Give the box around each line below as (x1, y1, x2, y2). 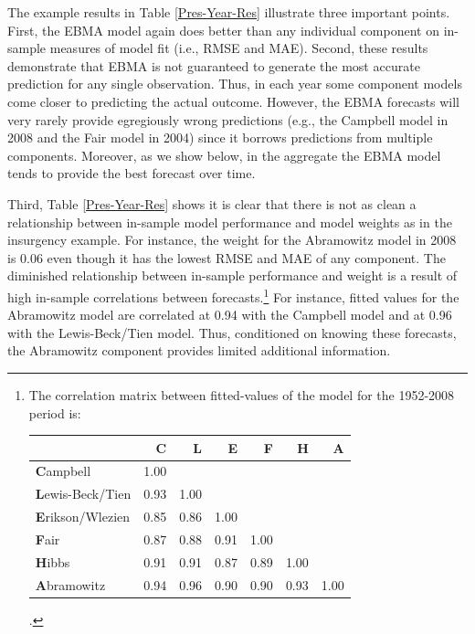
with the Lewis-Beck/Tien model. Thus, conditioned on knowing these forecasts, (7, 322, 457, 342)
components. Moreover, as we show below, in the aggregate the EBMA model (7, 145, 441, 164)
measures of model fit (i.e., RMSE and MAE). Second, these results (49, 38, 428, 58)
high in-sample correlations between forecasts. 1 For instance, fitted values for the (7, 284, 459, 306)
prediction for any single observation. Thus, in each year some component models (7, 74, 462, 93)
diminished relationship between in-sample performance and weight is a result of (7, 266, 458, 285)
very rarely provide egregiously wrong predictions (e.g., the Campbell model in (7, 110, 449, 129)
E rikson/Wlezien (35, 507, 131, 526)
